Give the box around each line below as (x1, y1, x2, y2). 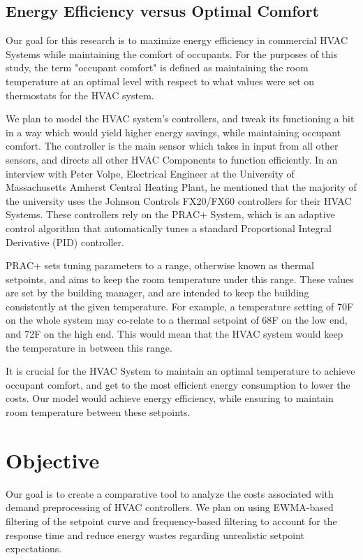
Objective (6, 445, 100, 474)
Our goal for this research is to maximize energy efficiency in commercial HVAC (6, 33, 348, 48)
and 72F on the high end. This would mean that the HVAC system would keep (6, 326, 343, 341)
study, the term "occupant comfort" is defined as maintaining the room (6, 60, 309, 75)
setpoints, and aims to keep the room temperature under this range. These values (6, 271, 354, 286)
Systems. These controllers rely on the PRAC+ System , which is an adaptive (6, 207, 335, 222)
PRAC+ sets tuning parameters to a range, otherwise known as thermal (6, 258, 314, 273)
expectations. (6, 541, 62, 556)
